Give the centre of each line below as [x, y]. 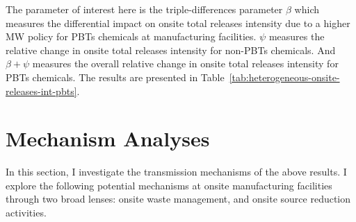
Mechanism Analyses [108, 138]
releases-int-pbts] [41, 91]
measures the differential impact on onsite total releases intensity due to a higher [178, 23]
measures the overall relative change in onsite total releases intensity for [185, 63]
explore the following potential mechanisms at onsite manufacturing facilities [169, 185]
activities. [26, 213]
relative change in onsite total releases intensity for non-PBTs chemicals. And [171, 50]
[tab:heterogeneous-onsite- [284, 77]
